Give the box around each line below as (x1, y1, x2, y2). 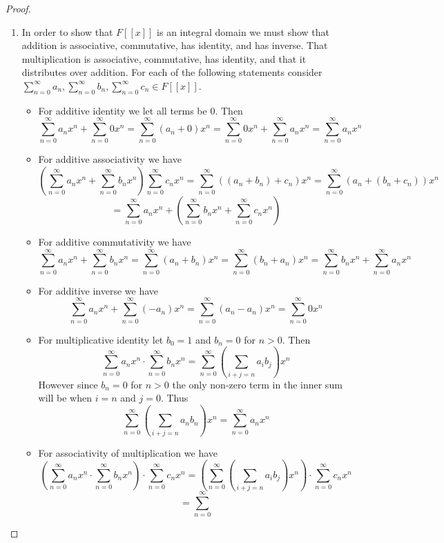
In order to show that (21, 24, 113, 39)
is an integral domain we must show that (157, 24, 329, 39)
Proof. (6, 1, 31, 15)
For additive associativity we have (38, 152, 182, 166)
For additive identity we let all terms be (38, 103, 207, 117)
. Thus (160, 391, 189, 405)
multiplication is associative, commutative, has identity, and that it (21, 51, 307, 66)
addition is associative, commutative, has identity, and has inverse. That (21, 38, 328, 52)
